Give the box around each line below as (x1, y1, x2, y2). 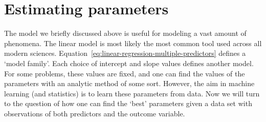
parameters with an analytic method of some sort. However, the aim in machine (4, 78, 255, 89)
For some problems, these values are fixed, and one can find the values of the (4, 68, 245, 78)
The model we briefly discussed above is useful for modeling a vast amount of (4, 28, 247, 38)
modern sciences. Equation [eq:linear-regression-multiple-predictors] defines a (4, 48, 246, 58)
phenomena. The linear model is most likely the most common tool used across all (4, 37, 262, 48)
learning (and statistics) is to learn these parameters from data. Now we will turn (4, 88, 260, 98)
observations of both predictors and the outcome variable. (4, 108, 185, 118)
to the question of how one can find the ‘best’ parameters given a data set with (4, 98, 252, 109)
